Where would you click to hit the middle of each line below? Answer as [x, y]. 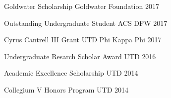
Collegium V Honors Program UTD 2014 [66, 89]
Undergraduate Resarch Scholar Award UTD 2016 [80, 56]
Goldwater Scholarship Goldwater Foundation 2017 [82, 6]
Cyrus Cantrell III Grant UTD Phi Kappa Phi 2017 [83, 40]
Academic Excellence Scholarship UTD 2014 [71, 73]
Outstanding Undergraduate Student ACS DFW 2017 [86, 23]
